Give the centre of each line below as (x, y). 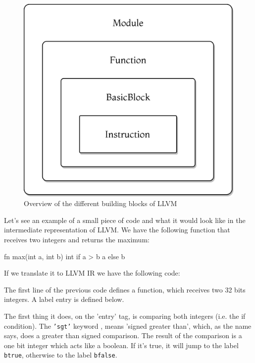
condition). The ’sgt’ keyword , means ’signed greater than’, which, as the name (128, 326)
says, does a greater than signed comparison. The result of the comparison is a (123, 335)
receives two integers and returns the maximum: (77, 239)
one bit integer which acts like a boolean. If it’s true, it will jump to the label (121, 345)
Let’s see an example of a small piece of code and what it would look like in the (125, 220)
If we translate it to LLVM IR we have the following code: (92, 273)
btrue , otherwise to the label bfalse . (61, 355)
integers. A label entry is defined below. (64, 299)
